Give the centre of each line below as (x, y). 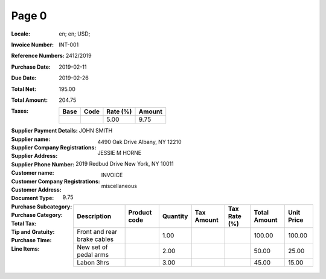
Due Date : (24, 78)
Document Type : (33, 198)
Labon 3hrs (93, 263)
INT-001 (69, 45)
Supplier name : (31, 139)
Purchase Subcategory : (42, 206)
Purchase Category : (37, 215)
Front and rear (97, 232)
